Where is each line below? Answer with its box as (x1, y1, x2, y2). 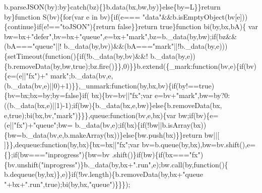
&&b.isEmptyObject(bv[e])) (161, 11, 248, 22)
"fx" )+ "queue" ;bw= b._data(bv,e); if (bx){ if (14, 120, 145, 130)
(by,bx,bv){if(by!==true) (137, 80, 215, 90)
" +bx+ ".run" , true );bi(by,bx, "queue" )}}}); (4, 178, 130, 189)
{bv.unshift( (4, 159, 41, 169)
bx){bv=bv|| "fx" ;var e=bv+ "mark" (91, 90, 198, 101)
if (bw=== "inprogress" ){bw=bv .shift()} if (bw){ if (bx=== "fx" (13, 149, 201, 159)
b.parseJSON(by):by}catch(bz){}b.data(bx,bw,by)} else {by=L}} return (4, 2, 221, 12)
